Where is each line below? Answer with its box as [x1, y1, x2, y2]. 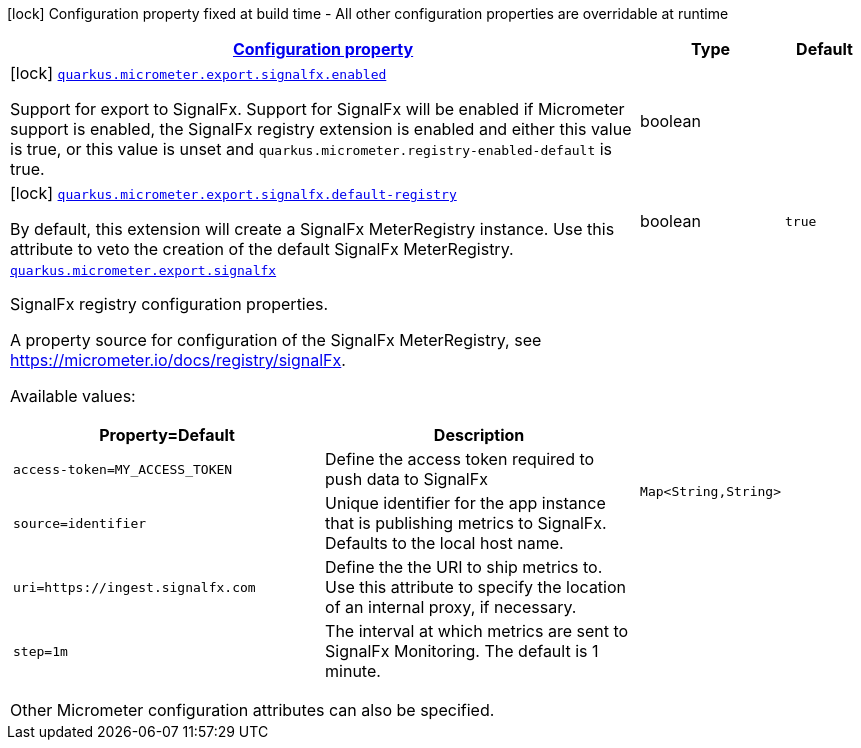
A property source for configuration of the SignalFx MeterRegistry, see [10, 330, 542, 350]
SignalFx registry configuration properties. [10, 294, 329, 314]
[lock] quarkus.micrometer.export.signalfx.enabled [10, 63, 387, 83]
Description [433, 425, 525, 445]
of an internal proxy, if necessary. [325, 597, 577, 617]
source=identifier [13, 515, 147, 531]
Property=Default [99, 425, 235, 445]
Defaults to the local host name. [325, 533, 564, 553]
